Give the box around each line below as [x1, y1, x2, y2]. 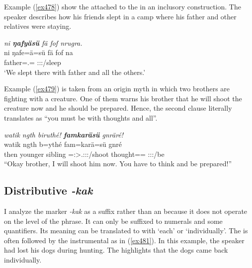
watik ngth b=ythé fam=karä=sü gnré [4, 139, 122, 149]
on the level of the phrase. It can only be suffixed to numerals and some [4, 215, 223, 226]
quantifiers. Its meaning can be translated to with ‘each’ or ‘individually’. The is [4, 225, 248, 236]
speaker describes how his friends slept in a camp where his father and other [4, 11, 237, 21]
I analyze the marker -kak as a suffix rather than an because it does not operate [4, 206, 248, 216]
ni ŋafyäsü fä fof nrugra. [4, 37, 83, 48]
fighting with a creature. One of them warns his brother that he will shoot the [4, 93, 242, 103]
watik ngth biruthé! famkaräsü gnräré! [4, 129, 124, 139]
